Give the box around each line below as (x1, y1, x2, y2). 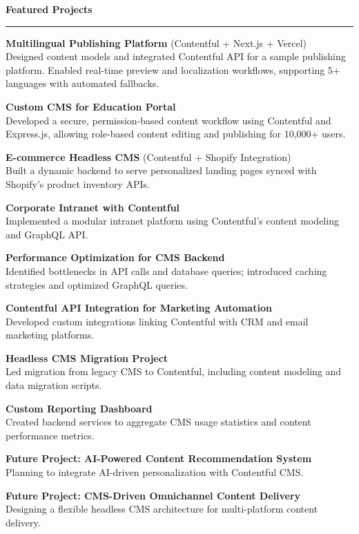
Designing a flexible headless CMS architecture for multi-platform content (6, 502, 318, 516)
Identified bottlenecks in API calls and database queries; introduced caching (6, 263, 327, 278)
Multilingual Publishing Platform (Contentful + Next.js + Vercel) (6, 35, 307, 50)
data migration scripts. (6, 378, 102, 392)
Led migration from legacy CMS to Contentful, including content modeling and (6, 364, 342, 379)
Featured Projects (6, 2, 93, 16)
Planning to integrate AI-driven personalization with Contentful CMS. (6, 465, 304, 479)
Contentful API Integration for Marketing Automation (6, 301, 272, 315)
